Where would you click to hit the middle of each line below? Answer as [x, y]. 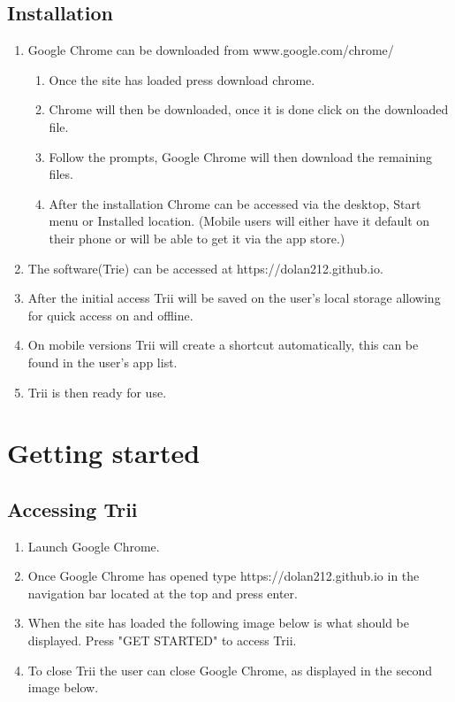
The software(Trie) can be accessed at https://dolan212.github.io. [205, 268]
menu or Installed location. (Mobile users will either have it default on [239, 221]
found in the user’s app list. [102, 362]
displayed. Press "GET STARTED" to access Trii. [162, 640]
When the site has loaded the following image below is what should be [218, 623]
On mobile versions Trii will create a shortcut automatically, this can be [223, 345]
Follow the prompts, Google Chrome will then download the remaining [240, 156]
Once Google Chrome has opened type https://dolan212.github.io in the [224, 576]
